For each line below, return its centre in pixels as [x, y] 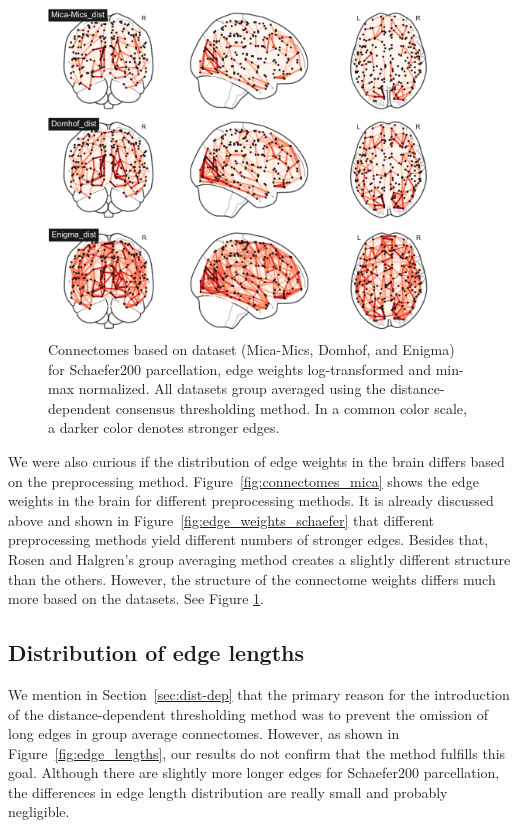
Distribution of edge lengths [156, 652]
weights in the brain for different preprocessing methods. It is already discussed [251, 500]
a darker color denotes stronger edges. [164, 427]
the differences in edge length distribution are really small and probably [228, 791]
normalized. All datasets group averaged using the [232, 388]
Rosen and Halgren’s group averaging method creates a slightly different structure [259, 558]
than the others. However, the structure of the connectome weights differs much [252, 578]
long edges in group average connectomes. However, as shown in [204, 733]
